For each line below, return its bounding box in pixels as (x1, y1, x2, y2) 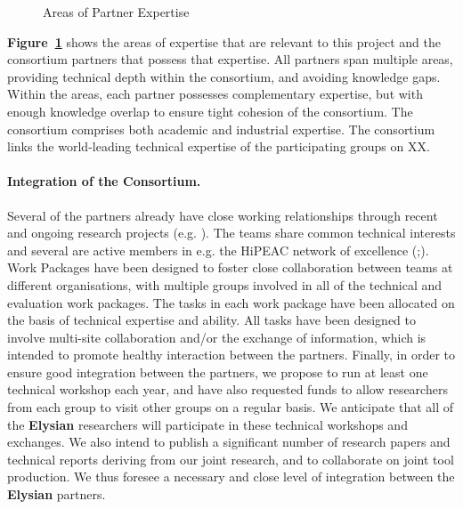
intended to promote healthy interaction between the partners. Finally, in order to (7, 345, 455, 364)
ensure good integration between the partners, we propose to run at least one (7, 362, 428, 381)
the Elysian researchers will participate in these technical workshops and (7, 415, 408, 433)
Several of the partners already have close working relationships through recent (7, 206, 438, 224)
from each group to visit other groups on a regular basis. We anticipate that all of (7, 398, 454, 416)
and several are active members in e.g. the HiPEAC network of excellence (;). (7, 240, 429, 259)
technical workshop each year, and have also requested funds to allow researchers (7, 380, 448, 399)
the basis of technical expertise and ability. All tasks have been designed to (7, 311, 416, 329)
